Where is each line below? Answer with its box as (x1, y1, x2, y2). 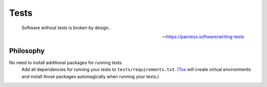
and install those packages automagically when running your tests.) (21, 73, 159, 79)
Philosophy (9, 46, 45, 55)
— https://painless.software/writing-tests (161, 34, 244, 40)
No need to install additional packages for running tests (9, 59, 122, 65)
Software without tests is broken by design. (21, 25, 110, 31)
